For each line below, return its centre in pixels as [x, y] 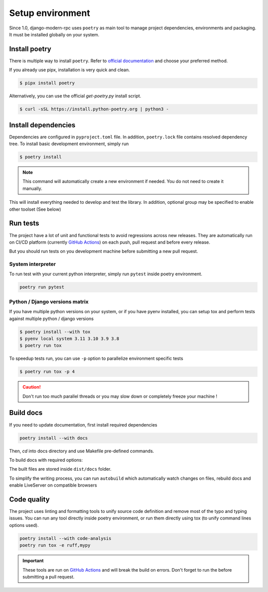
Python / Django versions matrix [49, 302]
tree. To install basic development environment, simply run [69, 144]
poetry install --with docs [54, 438]
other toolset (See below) [35, 209]
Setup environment [50, 13]
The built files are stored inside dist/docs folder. [60, 469]
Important [33, 561]
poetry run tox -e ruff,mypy [55, 545]
